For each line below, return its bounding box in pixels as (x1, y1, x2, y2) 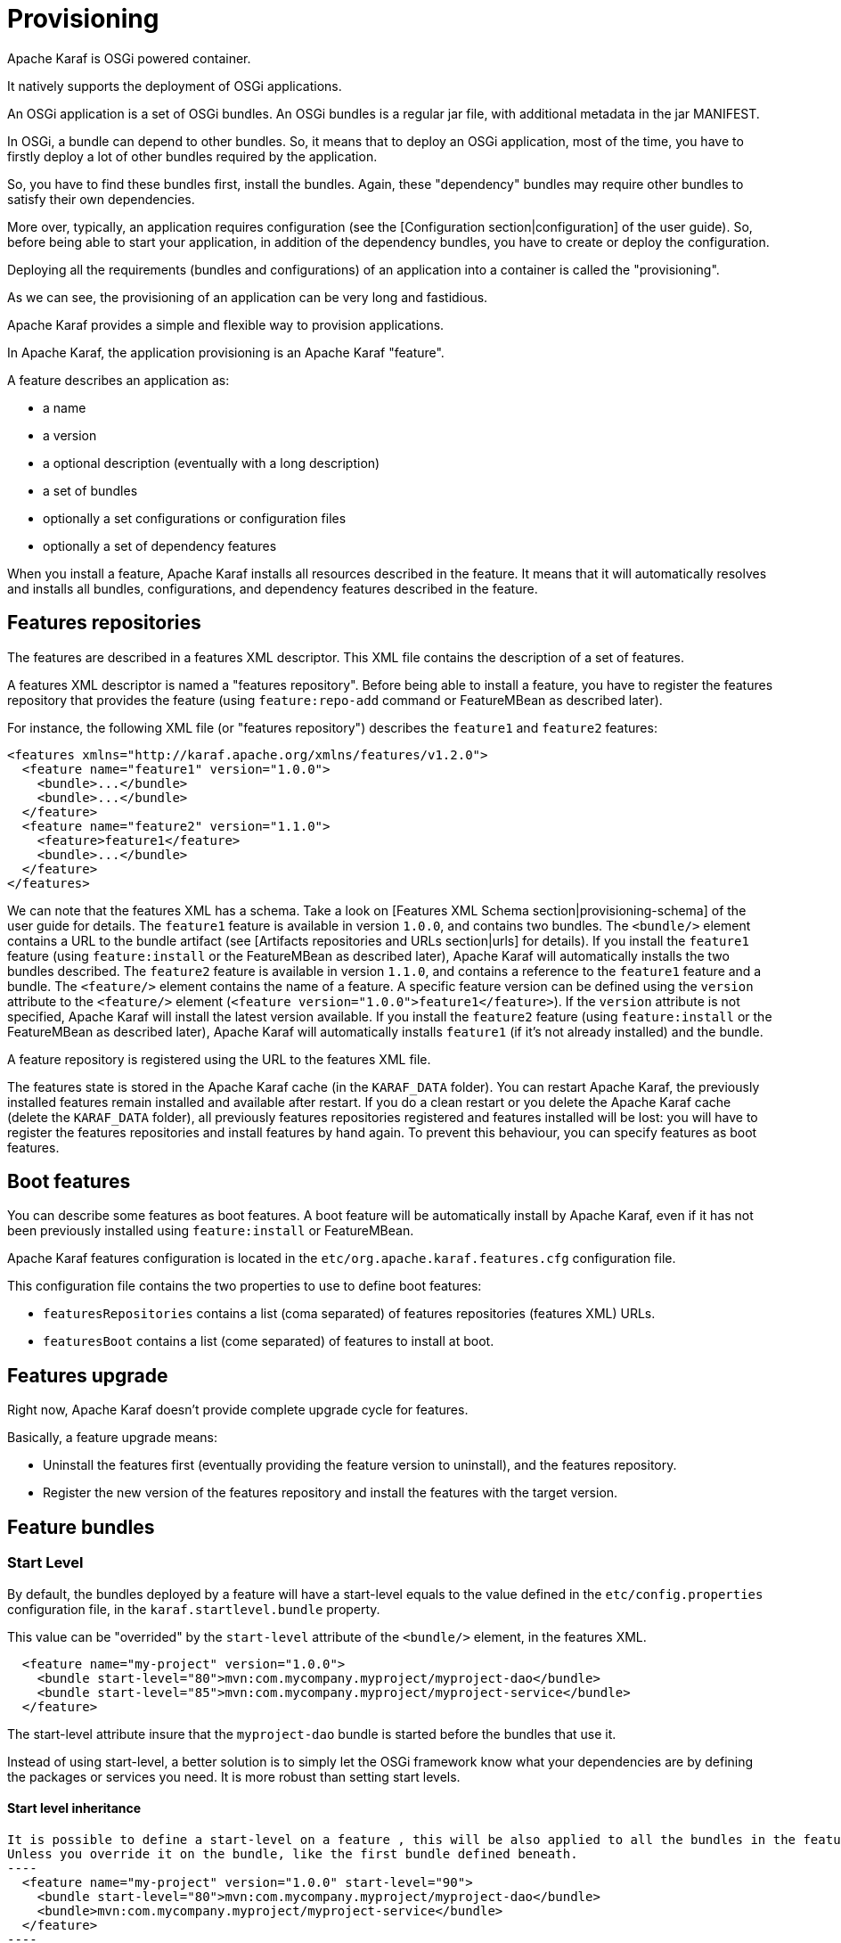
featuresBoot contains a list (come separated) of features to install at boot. (43, 1333, 494, 1349)
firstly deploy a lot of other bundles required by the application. (7, 148, 378, 164)
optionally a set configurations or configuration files (43, 510, 347, 526)
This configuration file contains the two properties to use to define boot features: (7, 1278, 482, 1294)
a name (43, 399, 86, 415)
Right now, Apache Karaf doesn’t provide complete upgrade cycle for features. (7, 1402, 469, 1418)
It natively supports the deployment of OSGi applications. (7, 78, 342, 94)
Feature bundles (7, 1515, 155, 1538)
